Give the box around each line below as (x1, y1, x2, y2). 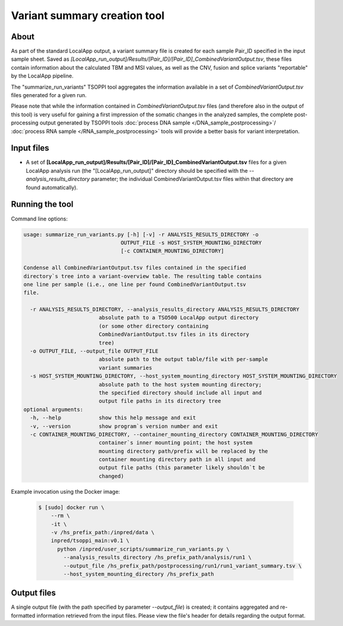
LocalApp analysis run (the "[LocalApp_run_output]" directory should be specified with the (26, 167, 248, 174)
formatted (11, 612, 36, 619)
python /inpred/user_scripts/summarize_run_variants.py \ (57, 546, 230, 552)
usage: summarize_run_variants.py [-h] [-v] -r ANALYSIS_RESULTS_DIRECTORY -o (23, 231, 259, 238)
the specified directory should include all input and (98, 389, 262, 396)
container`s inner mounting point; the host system (98, 440, 253, 446)
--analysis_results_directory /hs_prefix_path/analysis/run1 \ (63, 554, 252, 561)
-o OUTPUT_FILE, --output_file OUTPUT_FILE (30, 348, 159, 354)
